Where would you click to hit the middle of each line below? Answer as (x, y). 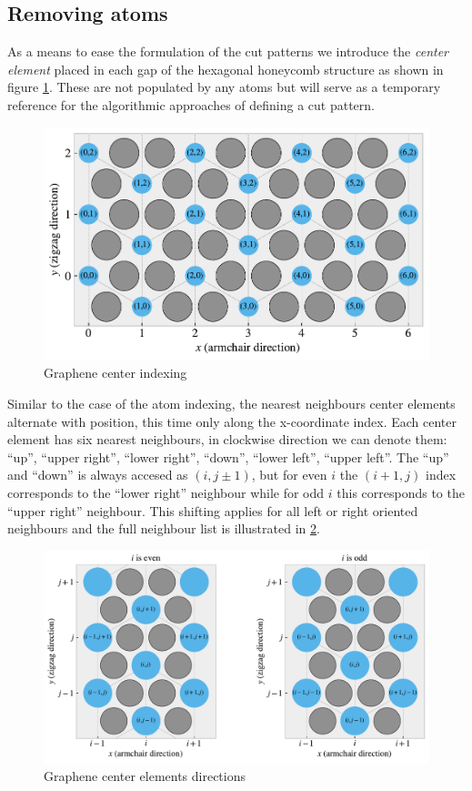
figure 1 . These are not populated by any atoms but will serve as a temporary (224, 87)
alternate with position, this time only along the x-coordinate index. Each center (232, 421)
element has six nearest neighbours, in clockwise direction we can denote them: (227, 439)
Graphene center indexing (115, 373)
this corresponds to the (401, 493)
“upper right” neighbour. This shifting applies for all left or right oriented (213, 510)
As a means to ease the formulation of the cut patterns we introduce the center (228, 51)
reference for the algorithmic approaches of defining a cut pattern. (191, 104)
